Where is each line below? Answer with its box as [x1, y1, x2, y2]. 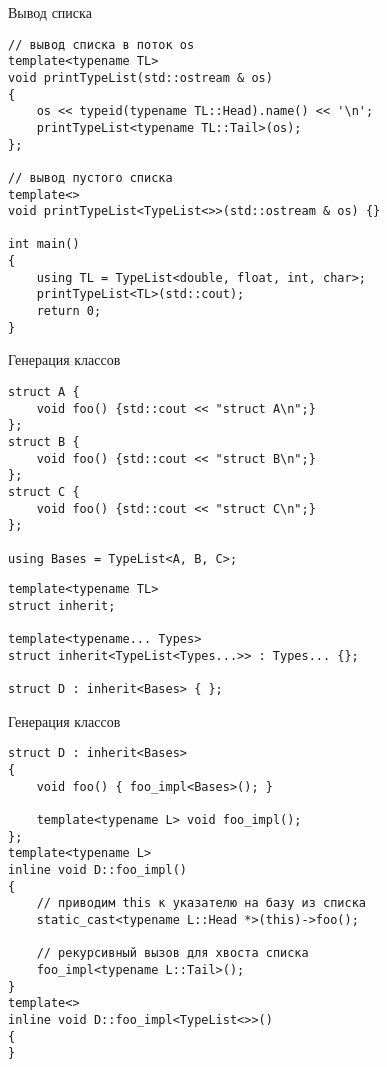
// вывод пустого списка [8, 170, 173, 185]
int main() [8, 237, 80, 252]
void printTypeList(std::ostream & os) [8, 70, 273, 85]
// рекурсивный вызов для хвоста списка [36, 946, 309, 961]
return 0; [36, 304, 102, 319]
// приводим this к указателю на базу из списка [36, 896, 366, 911]
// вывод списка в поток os [8, 37, 195, 52]
